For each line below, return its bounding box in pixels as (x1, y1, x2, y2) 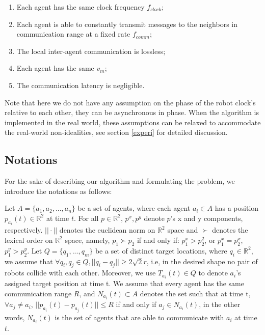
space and (167, 225, 198, 235)
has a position (215, 203, 259, 213)
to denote (198, 267, 228, 278)
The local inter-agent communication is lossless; (16, 45, 166, 56)
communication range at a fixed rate (16, 29, 130, 39)
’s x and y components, (170, 212, 243, 223)
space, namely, (65, 234, 110, 245)
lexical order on (5, 234, 53, 245)
